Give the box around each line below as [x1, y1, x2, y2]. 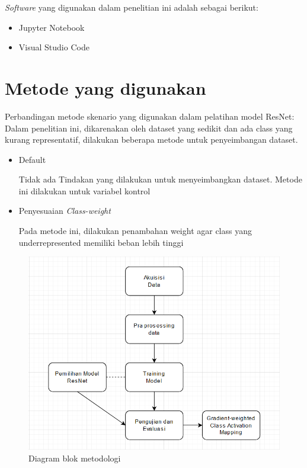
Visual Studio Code [18, 41, 89, 53]
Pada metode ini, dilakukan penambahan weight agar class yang [18, 225, 252, 237]
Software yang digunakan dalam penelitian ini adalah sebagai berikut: [5, 1, 258, 13]
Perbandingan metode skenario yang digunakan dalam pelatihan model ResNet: [5, 110, 295, 122]
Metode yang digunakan [5, 75, 206, 100]
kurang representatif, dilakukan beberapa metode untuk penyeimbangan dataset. [5, 133, 298, 146]
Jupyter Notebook [18, 21, 85, 33]
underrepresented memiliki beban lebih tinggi [18, 236, 184, 248]
